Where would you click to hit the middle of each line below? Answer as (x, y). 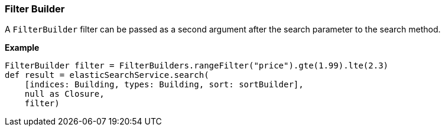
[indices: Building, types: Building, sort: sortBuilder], (164, 85)
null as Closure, (64, 94)
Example (22, 48)
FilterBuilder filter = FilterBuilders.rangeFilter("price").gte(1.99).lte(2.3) (197, 66)
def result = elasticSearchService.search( (107, 75)
